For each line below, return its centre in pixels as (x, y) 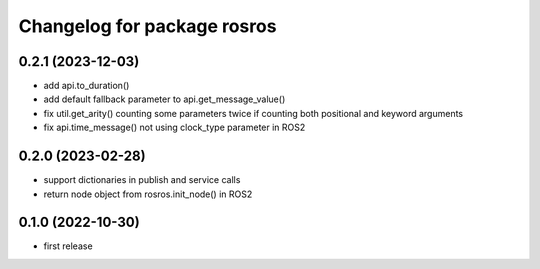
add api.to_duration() (86, 86)
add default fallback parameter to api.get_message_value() (164, 99)
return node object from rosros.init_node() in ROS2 (148, 194)
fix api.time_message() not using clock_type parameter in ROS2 (174, 127)
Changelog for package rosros (147, 26)
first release (68, 246)
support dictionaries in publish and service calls (142, 180)
